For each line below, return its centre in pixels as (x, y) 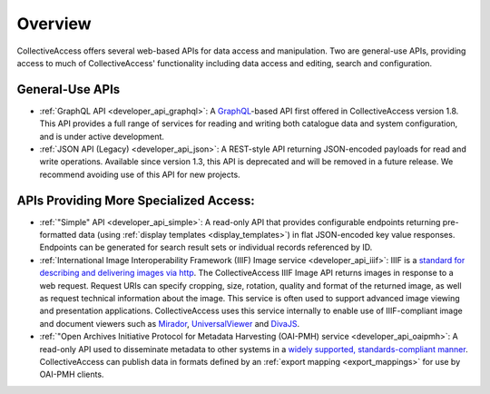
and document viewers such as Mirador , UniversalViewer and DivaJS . (169, 323)
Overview (54, 24)
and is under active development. (102, 136)
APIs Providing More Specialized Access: (136, 200)
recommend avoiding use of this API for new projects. (140, 174)
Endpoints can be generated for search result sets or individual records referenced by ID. (206, 247)
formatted (58, 235)
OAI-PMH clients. (72, 374)
